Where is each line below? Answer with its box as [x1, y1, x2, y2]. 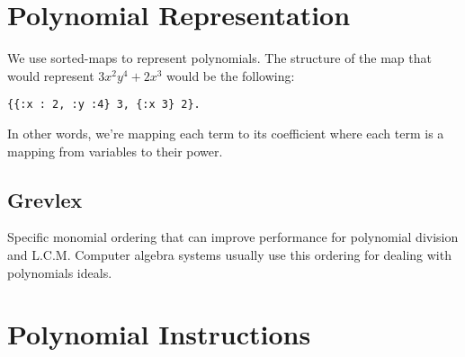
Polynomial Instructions [7, 316, 311, 353]
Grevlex [7, 185, 83, 213]
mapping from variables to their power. [7, 141, 223, 160]
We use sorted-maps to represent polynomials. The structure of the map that [7, 49, 432, 67]
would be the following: [166, 66, 295, 85]
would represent [7, 66, 94, 85]
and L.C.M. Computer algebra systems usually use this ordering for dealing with [7, 245, 452, 263]
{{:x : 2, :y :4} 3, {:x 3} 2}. [7, 98, 201, 112]
